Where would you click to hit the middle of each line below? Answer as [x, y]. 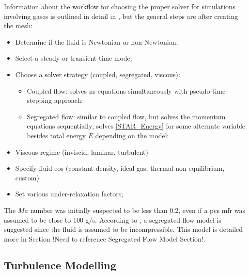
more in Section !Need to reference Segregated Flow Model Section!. [105, 238]
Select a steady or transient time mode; [74, 58]
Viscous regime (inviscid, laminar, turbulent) [82, 152]
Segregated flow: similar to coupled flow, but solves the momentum [126, 116]
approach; [69, 100]
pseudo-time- [209, 90]
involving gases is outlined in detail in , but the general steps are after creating [121, 16]
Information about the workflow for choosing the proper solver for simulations [120, 6]
